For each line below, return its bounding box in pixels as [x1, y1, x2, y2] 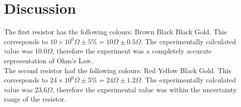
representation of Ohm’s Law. [4, 55, 93, 65]
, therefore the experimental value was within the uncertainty [52, 84, 237, 94]
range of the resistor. [4, 94, 66, 104]
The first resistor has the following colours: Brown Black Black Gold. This [4, 27, 227, 37]
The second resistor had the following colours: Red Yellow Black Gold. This [4, 65, 231, 75]
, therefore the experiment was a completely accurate [52, 46, 212, 56]
